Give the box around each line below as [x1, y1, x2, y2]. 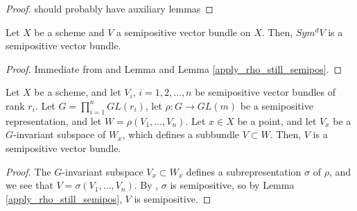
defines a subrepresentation [186, 164, 302, 178]
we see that [6, 178, 53, 192]
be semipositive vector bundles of [195, 85, 336, 99]
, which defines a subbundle [122, 127, 240, 142]
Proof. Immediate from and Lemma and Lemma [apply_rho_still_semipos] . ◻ [6, 61, 342, 76]
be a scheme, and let [34, 85, 121, 99]
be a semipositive [240, 98, 313, 112]
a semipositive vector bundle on [116, 24, 251, 39]
